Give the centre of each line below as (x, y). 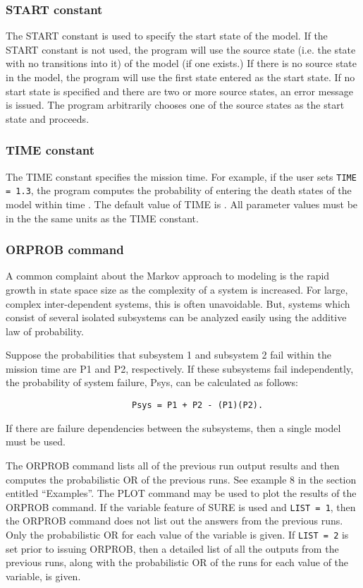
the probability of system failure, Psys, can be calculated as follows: (152, 382)
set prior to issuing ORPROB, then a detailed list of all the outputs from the (172, 548)
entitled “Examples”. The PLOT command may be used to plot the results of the (181, 493)
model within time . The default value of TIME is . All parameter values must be (182, 204)
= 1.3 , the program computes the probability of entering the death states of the (179, 190)
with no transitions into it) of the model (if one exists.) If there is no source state (181, 63)
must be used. (36, 442)
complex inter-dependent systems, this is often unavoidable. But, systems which (178, 303)
